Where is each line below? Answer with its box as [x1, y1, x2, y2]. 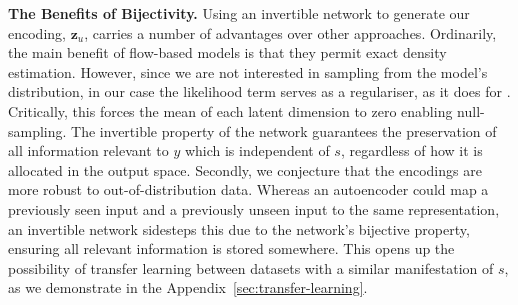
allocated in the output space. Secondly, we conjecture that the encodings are [8, 159, 482, 180]
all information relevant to [8, 140, 169, 161]
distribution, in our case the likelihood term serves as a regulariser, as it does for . [8, 81, 511, 102]
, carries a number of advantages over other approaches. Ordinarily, [84, 22, 497, 43]
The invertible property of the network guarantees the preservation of [71, 120, 497, 141]
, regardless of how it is [340, 140, 483, 161]
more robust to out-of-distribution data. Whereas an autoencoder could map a [8, 179, 489, 200]
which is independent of [184, 140, 330, 161]
